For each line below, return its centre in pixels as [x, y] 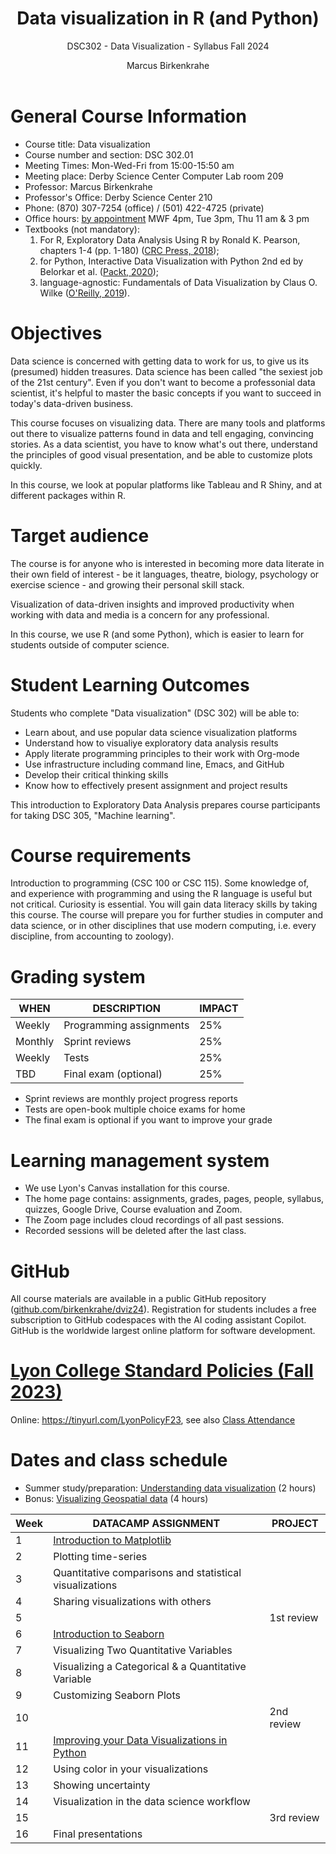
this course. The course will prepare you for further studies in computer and [167, 915]
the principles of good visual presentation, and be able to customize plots [161, 454]
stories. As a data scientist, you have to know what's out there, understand [164, 444]
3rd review [294, 1818]
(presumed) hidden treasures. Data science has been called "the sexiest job [166, 371]
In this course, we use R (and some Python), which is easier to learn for [157, 634]
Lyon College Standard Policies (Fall [162, 1371]
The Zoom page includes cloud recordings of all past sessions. [154, 1220]
